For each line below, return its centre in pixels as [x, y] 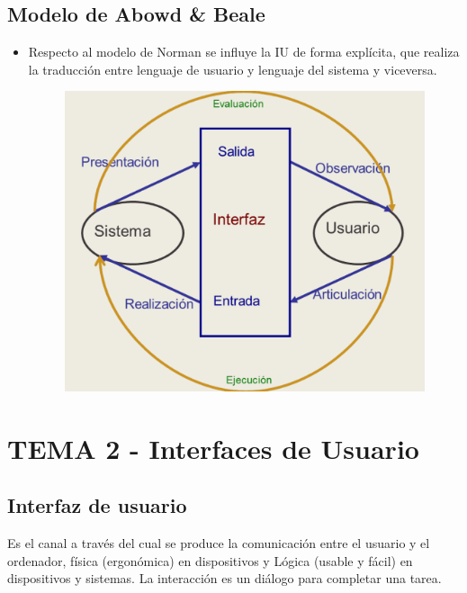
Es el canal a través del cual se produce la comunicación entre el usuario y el [219, 542]
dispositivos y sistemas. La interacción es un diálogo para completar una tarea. [225, 578]
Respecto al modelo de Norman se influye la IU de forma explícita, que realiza [244, 52]
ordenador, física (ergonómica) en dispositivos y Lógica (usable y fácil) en [210, 560]
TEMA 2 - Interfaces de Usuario [213, 448]
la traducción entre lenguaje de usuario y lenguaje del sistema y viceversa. [233, 69]
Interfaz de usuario [97, 505]
